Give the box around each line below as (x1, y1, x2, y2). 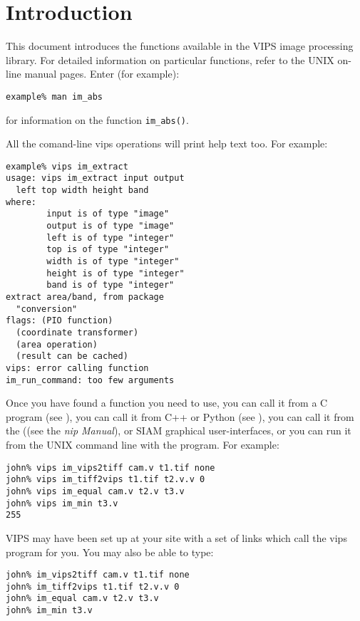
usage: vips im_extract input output (6, 173, 185, 184)
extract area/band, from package (6, 292, 164, 303)
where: (6, 197, 36, 207)
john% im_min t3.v (6, 605, 93, 616)
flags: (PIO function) (6, 315, 113, 326)
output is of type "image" (46, 221, 175, 231)
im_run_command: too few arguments (6, 375, 175, 385)
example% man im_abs (6, 91, 103, 102)
